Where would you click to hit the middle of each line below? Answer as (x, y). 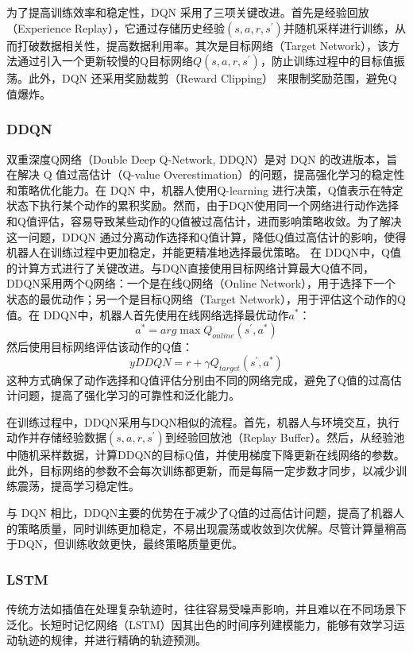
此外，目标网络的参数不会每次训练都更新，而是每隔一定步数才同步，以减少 (201, 470)
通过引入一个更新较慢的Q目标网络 (105, 61)
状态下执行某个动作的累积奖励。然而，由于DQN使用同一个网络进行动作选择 (203, 205)
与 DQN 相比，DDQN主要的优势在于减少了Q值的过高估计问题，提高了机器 (200, 513)
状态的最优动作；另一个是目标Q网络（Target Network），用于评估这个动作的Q (206, 298)
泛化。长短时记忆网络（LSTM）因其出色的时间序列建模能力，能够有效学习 (200, 624)
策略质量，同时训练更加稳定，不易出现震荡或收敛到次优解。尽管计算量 (201, 528)
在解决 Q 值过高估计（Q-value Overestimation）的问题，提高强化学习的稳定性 (206, 174)
